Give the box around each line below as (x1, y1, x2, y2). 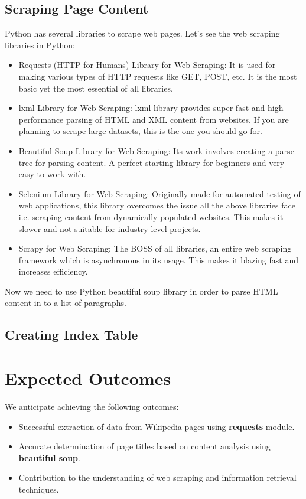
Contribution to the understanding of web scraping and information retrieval (18, 471, 297, 484)
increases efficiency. (18, 265, 88, 278)
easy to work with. (18, 168, 86, 180)
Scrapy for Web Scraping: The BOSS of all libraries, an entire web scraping (18, 242, 292, 255)
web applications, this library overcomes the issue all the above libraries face (18, 199, 295, 211)
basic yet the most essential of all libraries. (18, 81, 173, 94)
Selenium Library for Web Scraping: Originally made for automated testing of (18, 187, 301, 200)
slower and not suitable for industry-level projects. (18, 222, 201, 234)
